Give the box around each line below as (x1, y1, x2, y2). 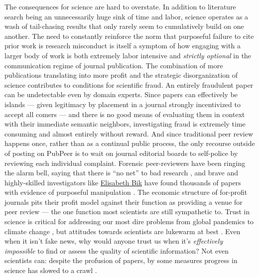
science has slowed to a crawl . (4, 265, 97, 276)
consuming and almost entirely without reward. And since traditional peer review (4, 128, 254, 138)
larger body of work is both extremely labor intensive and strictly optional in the (4, 50, 252, 60)
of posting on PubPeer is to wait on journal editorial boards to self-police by (4, 147, 238, 158)
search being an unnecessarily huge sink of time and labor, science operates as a (4, 11, 249, 21)
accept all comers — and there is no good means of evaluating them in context (4, 109, 245, 119)
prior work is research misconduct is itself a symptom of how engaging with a (4, 40, 241, 51)
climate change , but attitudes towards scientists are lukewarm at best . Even (4, 226, 241, 236)
